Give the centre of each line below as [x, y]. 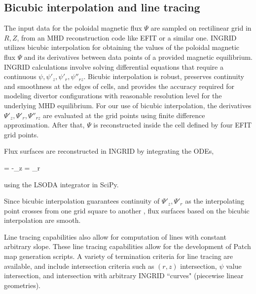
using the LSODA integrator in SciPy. [61, 184]
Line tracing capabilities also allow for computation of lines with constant [115, 236]
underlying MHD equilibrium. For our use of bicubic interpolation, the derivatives [128, 105]
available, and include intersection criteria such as [79, 266]
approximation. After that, [44, 125]
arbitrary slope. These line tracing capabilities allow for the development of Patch [128, 246]
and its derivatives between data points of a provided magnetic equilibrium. [138, 57]
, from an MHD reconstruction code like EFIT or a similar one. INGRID [127, 37]
